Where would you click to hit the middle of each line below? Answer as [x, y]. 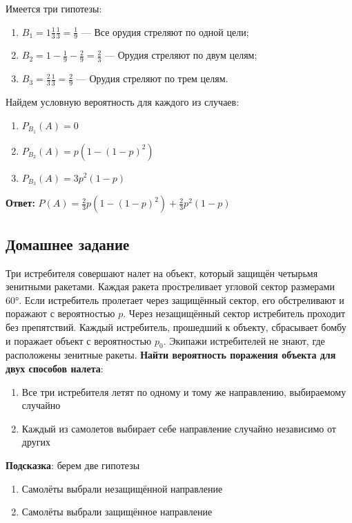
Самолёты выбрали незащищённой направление [122, 488]
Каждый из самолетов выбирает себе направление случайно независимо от [179, 428]
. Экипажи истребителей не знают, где [244, 340]
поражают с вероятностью [60, 313]
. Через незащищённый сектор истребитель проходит [234, 313]
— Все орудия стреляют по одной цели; [165, 31]
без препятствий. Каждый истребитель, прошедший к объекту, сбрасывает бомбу [176, 326]
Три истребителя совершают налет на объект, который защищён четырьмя [162, 273]
